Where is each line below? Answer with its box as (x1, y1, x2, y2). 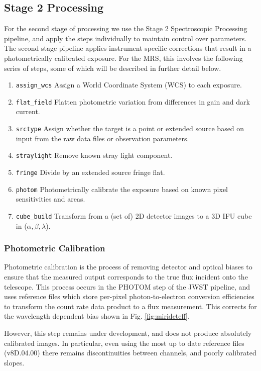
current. (16, 106, 40, 117)
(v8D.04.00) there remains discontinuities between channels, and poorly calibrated (4, 347, 256, 358)
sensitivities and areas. (16, 194, 85, 204)
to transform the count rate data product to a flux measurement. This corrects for (4, 301, 257, 311)
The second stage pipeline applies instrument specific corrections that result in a (4, 43, 251, 53)
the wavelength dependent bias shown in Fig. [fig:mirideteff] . (4, 311, 190, 321)
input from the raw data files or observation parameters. (16, 133, 189, 143)
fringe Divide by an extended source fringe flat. (16, 166, 165, 177)
